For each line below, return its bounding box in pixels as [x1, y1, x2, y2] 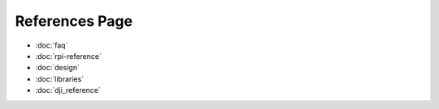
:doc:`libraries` [35, 73, 85, 84]
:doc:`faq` [35, 40, 68, 50]
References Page [15, 12, 133, 30]
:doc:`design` [35, 63, 80, 73]
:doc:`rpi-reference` [35, 51, 102, 61]
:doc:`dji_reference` [35, 86, 102, 95]
